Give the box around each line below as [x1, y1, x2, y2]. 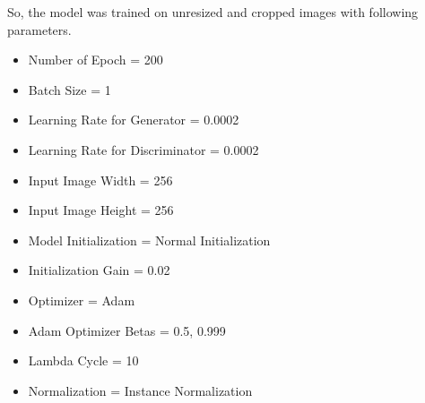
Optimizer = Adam [28, 290, 135, 309]
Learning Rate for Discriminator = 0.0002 [28, 140, 259, 159]
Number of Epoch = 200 [28, 50, 163, 69]
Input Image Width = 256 [28, 170, 173, 189]
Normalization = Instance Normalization [28, 381, 253, 399]
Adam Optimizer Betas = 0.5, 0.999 [28, 321, 226, 339]
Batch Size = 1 [28, 80, 111, 99]
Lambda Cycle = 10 [28, 351, 139, 370]
